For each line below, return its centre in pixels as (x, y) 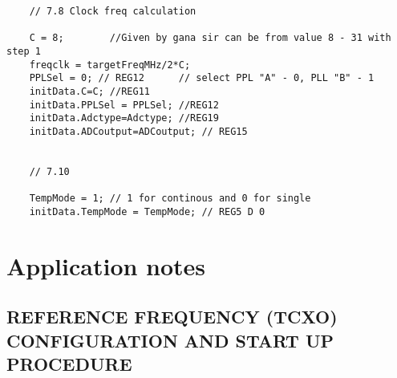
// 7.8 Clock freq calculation (113, 11)
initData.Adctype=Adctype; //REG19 (124, 118)
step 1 (24, 51)
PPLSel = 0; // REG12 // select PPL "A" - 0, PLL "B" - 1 (202, 78)
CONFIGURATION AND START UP (170, 340)
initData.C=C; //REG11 (89, 91)
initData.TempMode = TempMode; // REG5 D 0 (147, 211)
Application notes (106, 265)
